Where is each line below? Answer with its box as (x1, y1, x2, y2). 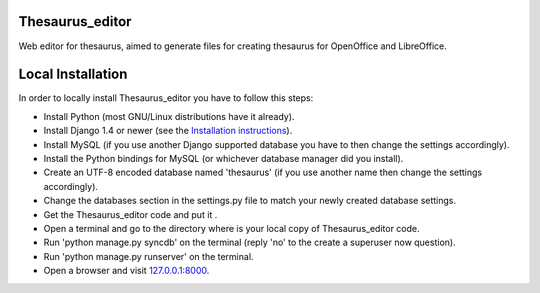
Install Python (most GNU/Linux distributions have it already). (43, 110, 295, 122)
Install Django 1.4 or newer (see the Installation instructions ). (43, 125, 293, 137)
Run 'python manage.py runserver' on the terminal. (43, 250, 254, 262)
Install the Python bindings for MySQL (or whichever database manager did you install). (43, 152, 404, 164)
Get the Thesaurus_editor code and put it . (43, 208, 218, 220)
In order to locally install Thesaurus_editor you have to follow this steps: (18, 92, 314, 104)
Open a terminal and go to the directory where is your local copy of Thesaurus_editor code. (43, 222, 420, 234)
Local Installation (18, 66, 128, 83)
